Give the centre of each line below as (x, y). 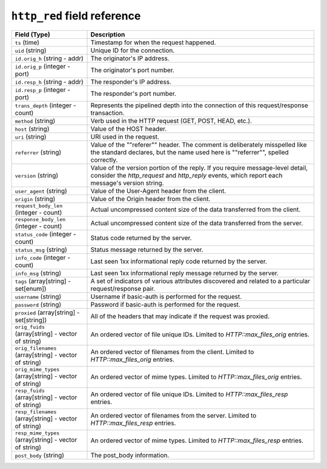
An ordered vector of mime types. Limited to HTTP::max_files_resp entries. (197, 441)
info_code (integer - (43, 258)
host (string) (32, 128)
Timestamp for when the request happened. (153, 42)
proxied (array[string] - (47, 312)
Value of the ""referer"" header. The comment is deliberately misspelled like (199, 144)
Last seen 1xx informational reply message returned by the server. (184, 273)
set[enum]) (31, 288)
